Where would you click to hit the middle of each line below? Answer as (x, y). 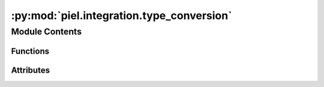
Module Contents (46, 32)
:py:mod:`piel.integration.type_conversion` (121, 15)
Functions (30, 51)
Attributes (31, 70)
